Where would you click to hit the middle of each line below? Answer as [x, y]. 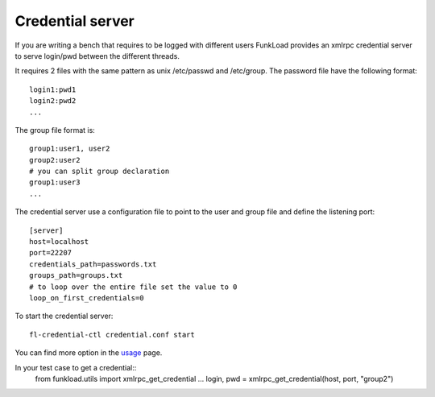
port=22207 [51, 253]
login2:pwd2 [53, 101]
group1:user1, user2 [70, 149]
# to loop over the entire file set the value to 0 [133, 287]
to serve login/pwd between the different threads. [97, 56]
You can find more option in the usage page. [89, 353]
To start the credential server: [64, 316]
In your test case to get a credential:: [76, 367]
